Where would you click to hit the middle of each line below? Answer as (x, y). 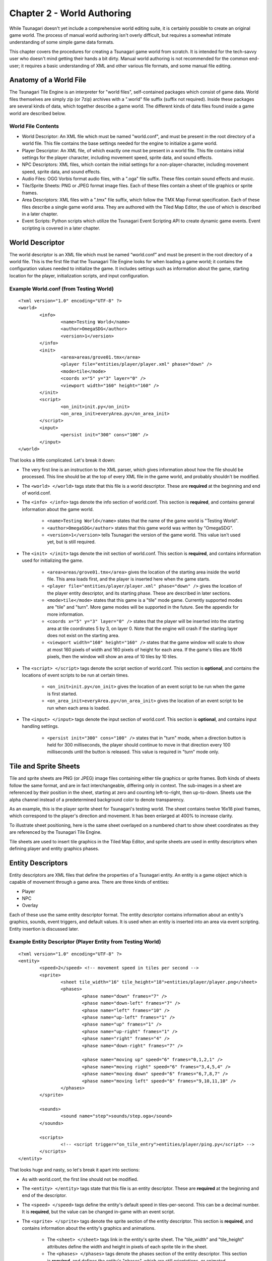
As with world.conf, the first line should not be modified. (80, 1179)
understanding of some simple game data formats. (62, 42)
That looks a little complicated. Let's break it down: (62, 460)
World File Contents (34, 126)
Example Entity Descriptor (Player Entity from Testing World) (85, 942)
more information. (65, 614)
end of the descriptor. (45, 1195)
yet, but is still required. (71, 542)
